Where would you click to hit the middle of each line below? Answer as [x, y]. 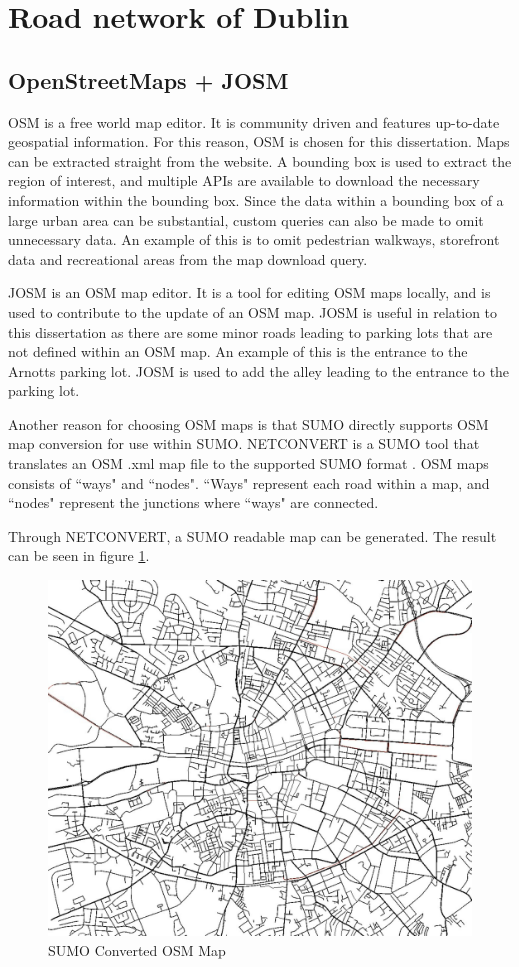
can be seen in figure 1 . [79, 555]
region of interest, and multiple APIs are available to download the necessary [244, 180]
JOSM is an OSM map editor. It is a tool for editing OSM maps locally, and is [249, 292]
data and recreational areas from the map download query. [188, 258]
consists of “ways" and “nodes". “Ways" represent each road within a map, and [249, 482]
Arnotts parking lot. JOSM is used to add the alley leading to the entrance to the [259, 370]
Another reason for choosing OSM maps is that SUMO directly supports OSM [248, 423]
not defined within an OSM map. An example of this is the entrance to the [238, 351]
